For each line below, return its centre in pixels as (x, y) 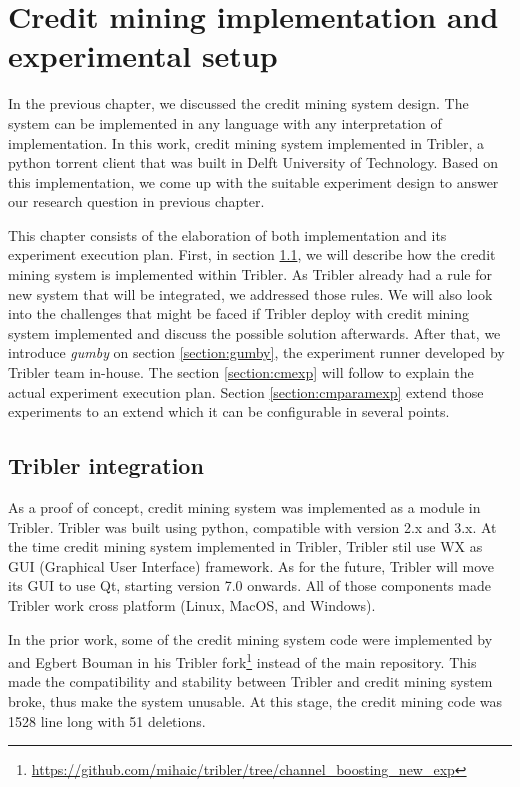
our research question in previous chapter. (136, 201)
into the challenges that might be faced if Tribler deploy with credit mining (239, 313)
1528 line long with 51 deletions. (107, 720)
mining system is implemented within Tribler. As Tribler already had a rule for (250, 274)
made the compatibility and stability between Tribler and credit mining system (250, 681)
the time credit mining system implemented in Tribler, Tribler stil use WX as (245, 546)
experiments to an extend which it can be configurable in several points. (229, 411)
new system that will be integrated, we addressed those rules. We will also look (250, 293)
